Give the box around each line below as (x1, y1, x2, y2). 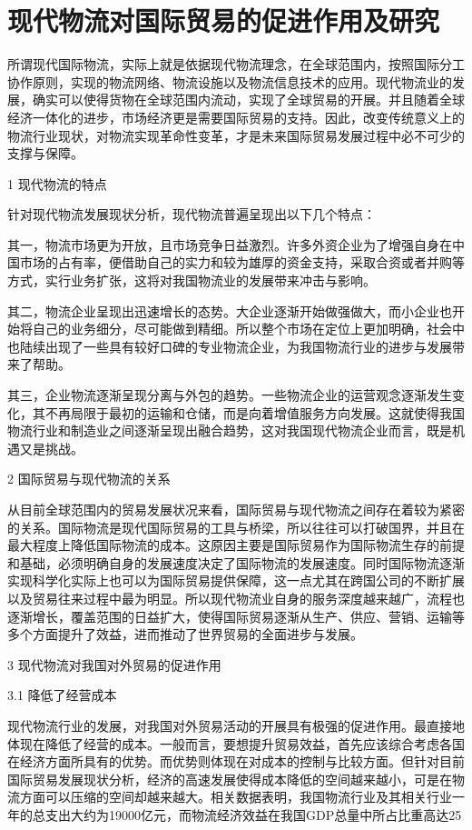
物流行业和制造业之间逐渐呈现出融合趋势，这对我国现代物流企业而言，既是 (7, 421, 452, 440)
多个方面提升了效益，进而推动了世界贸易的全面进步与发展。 (7, 625, 363, 644)
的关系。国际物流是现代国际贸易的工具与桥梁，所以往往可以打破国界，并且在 (7, 517, 465, 536)
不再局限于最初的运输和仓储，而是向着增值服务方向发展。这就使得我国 (44, 403, 465, 422)
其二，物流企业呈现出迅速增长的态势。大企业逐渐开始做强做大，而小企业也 (7, 301, 452, 320)
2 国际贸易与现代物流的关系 (7, 469, 171, 488)
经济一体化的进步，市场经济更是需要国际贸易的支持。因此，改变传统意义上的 (7, 107, 465, 126)
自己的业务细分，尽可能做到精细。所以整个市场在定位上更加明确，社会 (32, 319, 452, 338)
